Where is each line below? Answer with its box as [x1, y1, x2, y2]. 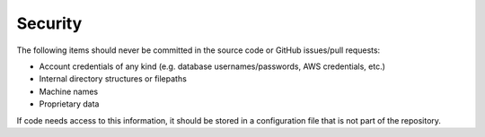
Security [16, 13, 83, 33]
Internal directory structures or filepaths [39, 73, 188, 84]
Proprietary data [39, 98, 100, 109]
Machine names [39, 86, 99, 97]
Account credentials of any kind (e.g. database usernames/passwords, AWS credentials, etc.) [39, 61, 386, 72]
